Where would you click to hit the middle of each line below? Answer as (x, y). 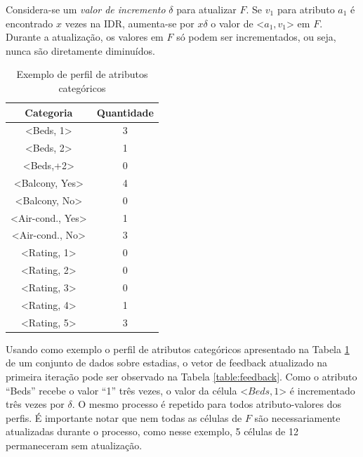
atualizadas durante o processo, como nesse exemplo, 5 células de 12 (152, 431)
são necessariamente (297, 417)
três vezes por (35, 404)
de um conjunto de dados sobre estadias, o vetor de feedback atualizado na (167, 363)
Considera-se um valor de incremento (86, 9)
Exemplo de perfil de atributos (82, 74)
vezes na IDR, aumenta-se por (130, 23)
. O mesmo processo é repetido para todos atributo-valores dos (206, 404)
